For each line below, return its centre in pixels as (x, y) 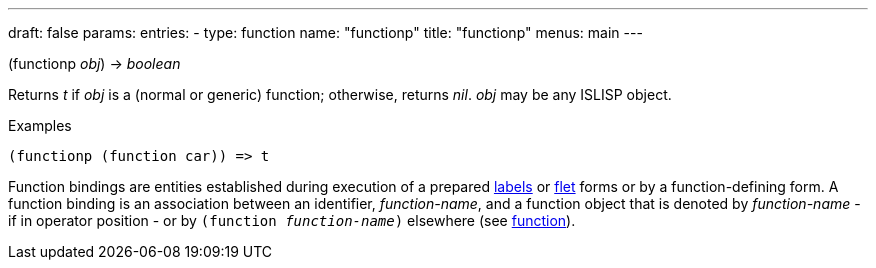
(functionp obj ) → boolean (94, 63)
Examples (40, 125)
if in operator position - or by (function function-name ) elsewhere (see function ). (292, 220)
